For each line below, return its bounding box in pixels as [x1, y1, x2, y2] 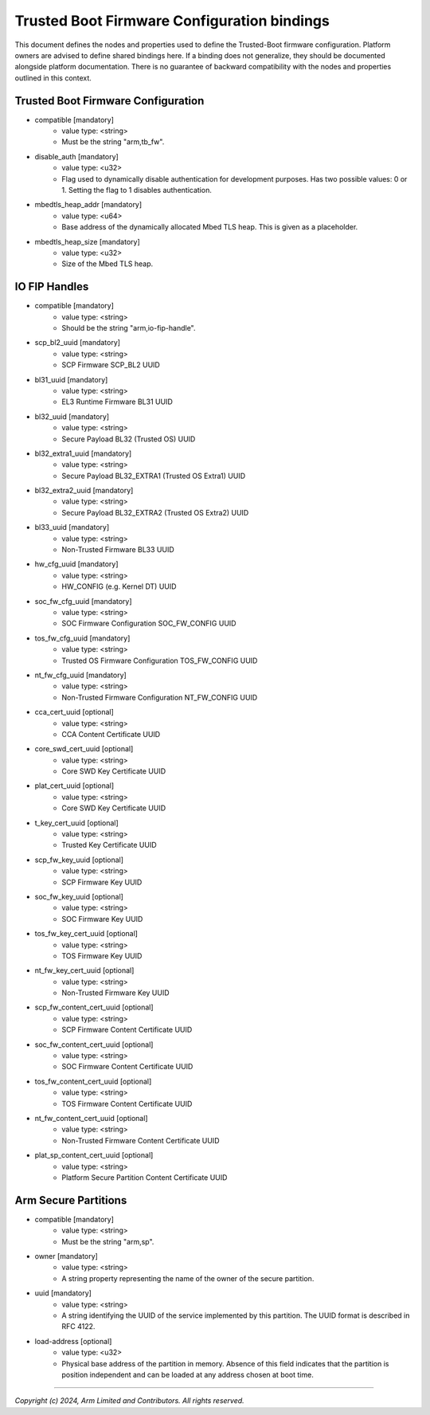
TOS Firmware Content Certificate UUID [61, 1099, 193, 1108]
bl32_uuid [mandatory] [34, 411, 110, 421]
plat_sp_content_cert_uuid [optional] [34, 1150, 154, 1160]
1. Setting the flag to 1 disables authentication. [61, 185, 213, 194]
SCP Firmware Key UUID [61, 877, 143, 887]
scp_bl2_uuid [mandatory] [34, 338, 121, 347]
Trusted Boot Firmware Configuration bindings [14, 12, 330, 29]
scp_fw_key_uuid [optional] [34, 855, 123, 864]
